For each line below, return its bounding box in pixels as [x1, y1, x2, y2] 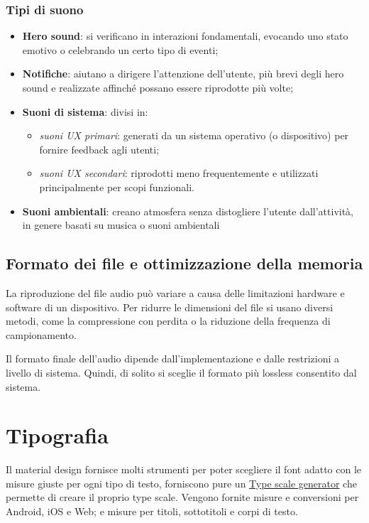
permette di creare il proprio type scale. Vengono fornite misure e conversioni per [6, 490, 359, 505]
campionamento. [6, 327, 77, 342]
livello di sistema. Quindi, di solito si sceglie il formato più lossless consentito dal [6, 365, 357, 379]
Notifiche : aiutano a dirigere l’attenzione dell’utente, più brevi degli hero [22, 66, 344, 81]
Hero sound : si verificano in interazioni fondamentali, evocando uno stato [22, 28, 348, 43]
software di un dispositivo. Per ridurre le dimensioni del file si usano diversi [6, 299, 334, 314]
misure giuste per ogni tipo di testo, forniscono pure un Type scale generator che [6, 475, 357, 490]
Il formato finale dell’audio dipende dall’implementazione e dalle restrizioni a [6, 351, 340, 366]
